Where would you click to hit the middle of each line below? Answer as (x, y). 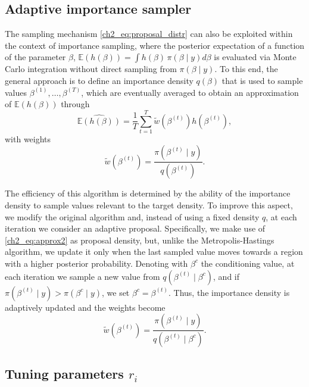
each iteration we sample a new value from (82, 276)
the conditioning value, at (248, 263)
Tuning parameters (64, 374)
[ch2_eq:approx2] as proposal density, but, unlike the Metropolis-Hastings (140, 240)
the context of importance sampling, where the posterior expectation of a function (155, 45)
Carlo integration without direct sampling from (91, 69)
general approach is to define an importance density (99, 80)
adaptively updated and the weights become (85, 307)
